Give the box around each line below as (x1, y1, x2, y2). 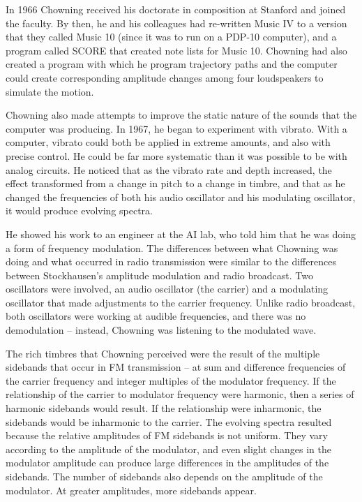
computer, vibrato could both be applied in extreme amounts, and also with (6, 135, 331, 149)
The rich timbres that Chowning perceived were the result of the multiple (6, 346, 320, 360)
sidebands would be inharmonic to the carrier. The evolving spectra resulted (6, 414, 332, 429)
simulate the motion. (6, 84, 94, 98)
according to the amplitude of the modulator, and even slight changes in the (6, 441, 331, 456)
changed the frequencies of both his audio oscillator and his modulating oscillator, (6, 189, 356, 204)
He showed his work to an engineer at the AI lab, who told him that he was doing (6, 226, 356, 241)
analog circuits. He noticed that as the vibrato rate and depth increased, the (6, 162, 332, 177)
